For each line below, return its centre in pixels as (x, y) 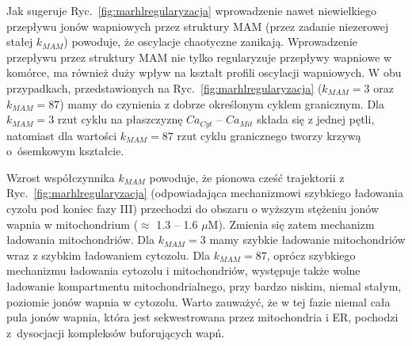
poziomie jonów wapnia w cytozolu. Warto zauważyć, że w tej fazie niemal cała (198, 301)
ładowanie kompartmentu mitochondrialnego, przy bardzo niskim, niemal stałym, (204, 285)
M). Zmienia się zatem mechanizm (291, 224)
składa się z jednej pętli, (316, 119)
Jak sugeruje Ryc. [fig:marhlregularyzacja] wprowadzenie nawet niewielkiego (191, 10)
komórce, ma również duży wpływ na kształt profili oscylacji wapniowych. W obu (204, 72)
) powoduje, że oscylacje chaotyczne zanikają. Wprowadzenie (211, 42)
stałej (20, 42)
